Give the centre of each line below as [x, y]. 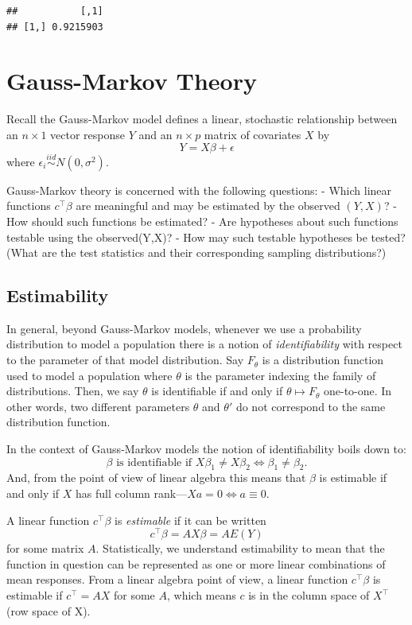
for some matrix [45, 548]
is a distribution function [323, 360]
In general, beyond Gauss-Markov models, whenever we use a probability [184, 328]
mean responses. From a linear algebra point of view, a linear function [177, 579]
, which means [202, 595]
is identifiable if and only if [217, 391]
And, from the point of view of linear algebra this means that [156, 477]
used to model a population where [89, 375]
